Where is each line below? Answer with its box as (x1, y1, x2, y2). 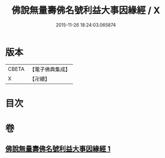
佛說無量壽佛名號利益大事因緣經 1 (5, 145, 111, 153)
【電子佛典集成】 (29, 66, 70, 73)
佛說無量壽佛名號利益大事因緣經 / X (11, 5, 160, 16)
